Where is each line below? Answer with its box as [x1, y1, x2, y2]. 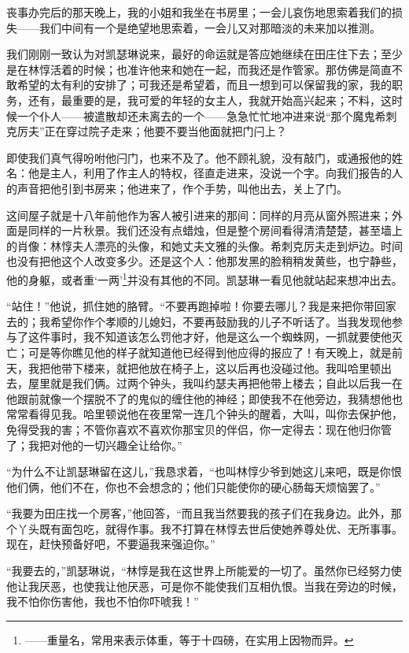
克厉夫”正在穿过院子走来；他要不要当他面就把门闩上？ [6, 123, 287, 139]
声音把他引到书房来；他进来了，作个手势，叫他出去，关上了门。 [17, 180, 348, 196]
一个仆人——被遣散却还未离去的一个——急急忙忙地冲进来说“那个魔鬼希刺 [17, 107, 397, 124]
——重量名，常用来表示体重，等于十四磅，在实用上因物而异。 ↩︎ [24, 631, 354, 647]
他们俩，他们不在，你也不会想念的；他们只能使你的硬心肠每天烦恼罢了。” [6, 478, 381, 495]
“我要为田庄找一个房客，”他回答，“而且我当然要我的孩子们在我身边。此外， [6, 505, 391, 521]
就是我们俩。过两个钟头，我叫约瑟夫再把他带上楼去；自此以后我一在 [50, 375, 403, 391]
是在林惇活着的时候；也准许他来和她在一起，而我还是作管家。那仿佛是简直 [6, 61, 392, 77]
